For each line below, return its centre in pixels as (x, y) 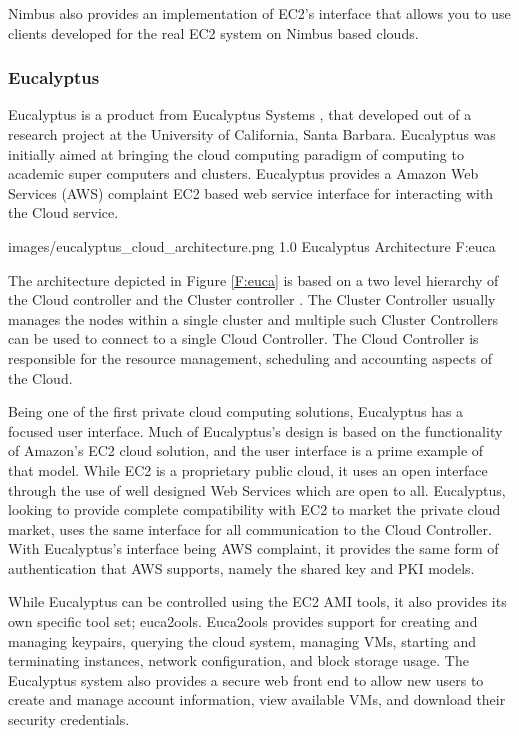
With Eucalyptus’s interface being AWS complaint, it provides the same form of (253, 548)
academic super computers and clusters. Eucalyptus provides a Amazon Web (243, 173)
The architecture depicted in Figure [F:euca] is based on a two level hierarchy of (253, 279)
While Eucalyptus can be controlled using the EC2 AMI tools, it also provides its (257, 601)
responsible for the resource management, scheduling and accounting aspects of (250, 357)
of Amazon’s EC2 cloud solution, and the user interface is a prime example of (246, 450)
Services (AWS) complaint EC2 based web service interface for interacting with (251, 192)
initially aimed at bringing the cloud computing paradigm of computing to (236, 153)
